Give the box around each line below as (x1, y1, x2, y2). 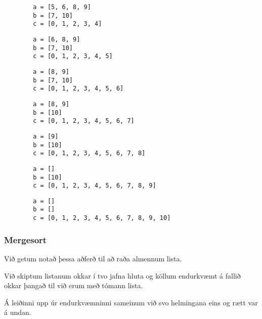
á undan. (4, 307, 31, 317)
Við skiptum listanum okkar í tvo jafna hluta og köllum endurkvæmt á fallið (4, 270, 241, 281)
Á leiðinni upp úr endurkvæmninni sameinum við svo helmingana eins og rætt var (4, 297, 258, 307)
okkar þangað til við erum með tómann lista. (4, 280, 143, 291)
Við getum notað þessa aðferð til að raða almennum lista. (4, 253, 182, 263)
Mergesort (4, 233, 47, 246)
